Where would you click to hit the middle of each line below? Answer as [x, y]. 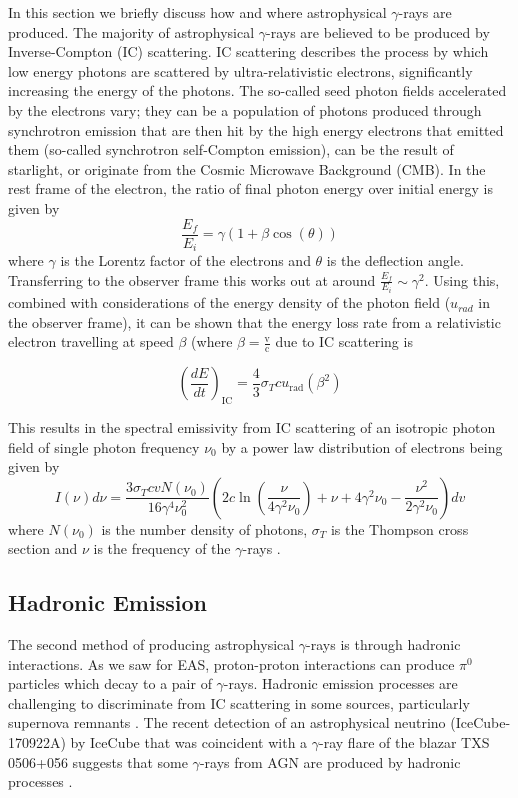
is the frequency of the [162, 548]
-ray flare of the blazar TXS [404, 742]
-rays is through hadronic [383, 644]
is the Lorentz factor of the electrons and [185, 260]
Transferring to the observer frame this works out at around [192, 279]
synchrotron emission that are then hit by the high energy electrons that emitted [256, 129]
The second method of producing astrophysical [151, 644]
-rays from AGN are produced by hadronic [330, 761]
